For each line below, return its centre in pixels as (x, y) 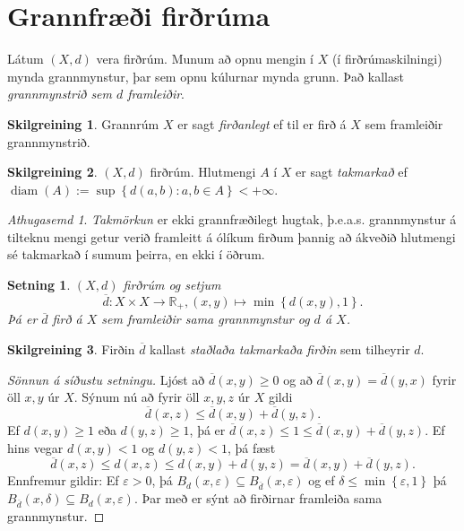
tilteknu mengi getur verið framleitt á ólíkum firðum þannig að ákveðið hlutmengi (232, 236)
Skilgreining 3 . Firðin (71, 348)
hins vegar (35, 447)
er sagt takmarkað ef (352, 172)
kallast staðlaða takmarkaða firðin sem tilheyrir (280, 348)
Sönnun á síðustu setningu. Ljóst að (106, 379)
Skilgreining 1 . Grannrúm (83, 123)
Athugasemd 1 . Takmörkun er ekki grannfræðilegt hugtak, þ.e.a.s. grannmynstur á (232, 219)
